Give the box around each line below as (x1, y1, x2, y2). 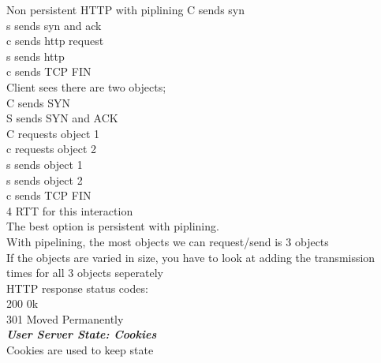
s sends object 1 (6, 155, 83, 172)
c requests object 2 (6, 140, 97, 157)
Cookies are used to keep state (6, 342, 154, 358)
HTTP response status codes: (6, 279, 148, 296)
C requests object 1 (6, 125, 100, 141)
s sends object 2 (6, 171, 83, 188)
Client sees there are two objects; (6, 78, 166, 95)
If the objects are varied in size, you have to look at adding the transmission (6, 249, 375, 265)
